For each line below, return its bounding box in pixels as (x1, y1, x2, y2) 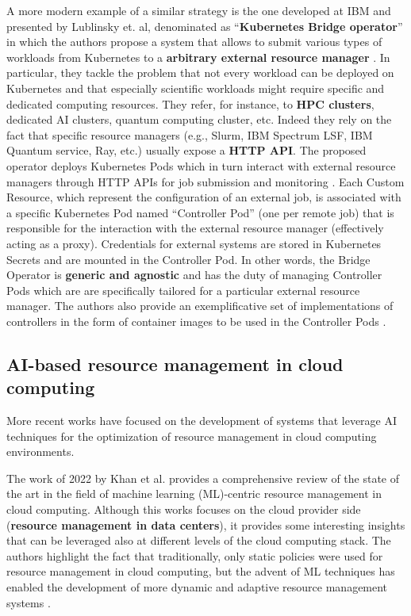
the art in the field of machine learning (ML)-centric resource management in (6, 485, 382, 502)
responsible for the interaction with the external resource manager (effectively (6, 220, 384, 236)
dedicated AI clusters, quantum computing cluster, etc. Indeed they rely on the (6, 111, 392, 128)
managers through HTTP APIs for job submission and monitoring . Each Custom (6, 173, 405, 189)
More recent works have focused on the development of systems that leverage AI (6, 412, 398, 429)
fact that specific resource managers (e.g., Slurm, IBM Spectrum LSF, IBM (6, 126, 373, 143)
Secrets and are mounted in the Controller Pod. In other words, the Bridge (6, 251, 371, 267)
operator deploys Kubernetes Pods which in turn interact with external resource (6, 157, 396, 174)
